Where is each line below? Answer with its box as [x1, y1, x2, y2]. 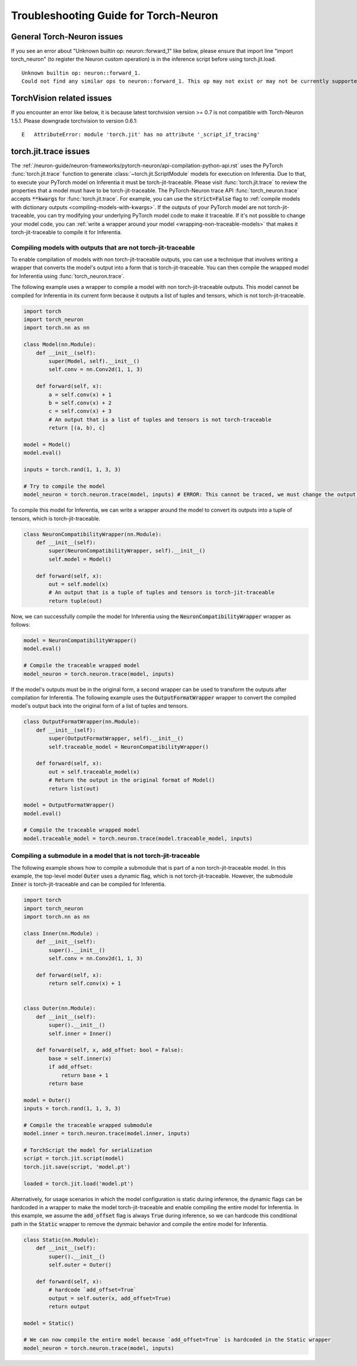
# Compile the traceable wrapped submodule [23, 1122, 153, 1128]
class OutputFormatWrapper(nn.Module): [23, 718, 140, 725]
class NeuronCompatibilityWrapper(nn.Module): [23, 531, 162, 537]
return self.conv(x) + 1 [48, 980, 121, 987]
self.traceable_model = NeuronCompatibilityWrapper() [48, 743, 209, 750]
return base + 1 [61, 1072, 109, 1078]
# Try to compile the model [23, 483, 105, 490]
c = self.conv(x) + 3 [48, 408, 112, 415]
